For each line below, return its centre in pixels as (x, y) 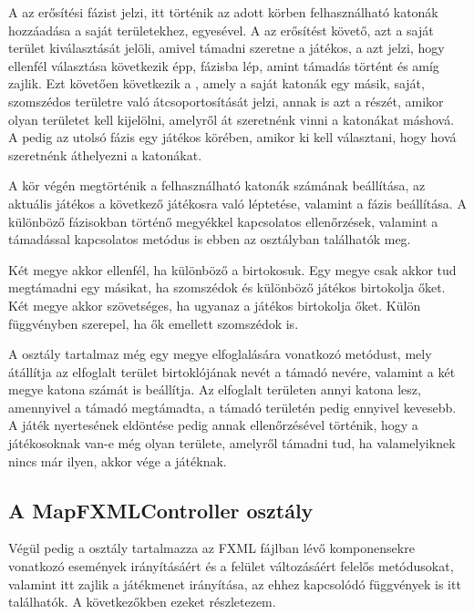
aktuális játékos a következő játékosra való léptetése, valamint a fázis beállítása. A (237, 203)
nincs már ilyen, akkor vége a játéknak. (118, 460)
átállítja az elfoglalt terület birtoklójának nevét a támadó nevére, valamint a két (232, 371)
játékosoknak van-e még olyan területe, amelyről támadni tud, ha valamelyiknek (232, 443)
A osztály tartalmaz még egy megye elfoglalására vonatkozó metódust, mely (220, 354)
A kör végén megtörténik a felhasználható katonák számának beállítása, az (217, 185)
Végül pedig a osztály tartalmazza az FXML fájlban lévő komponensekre (211, 548)
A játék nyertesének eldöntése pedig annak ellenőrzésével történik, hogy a (213, 425)
